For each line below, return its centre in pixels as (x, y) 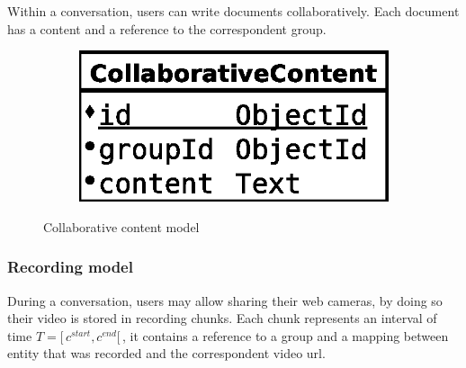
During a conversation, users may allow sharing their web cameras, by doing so (225, 300)
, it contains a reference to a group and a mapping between (286, 335)
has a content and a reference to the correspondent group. (167, 28)
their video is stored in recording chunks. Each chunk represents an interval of (222, 318)
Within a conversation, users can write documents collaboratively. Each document (233, 11)
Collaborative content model (121, 226)
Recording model (70, 267)
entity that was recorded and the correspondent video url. (166, 353)
